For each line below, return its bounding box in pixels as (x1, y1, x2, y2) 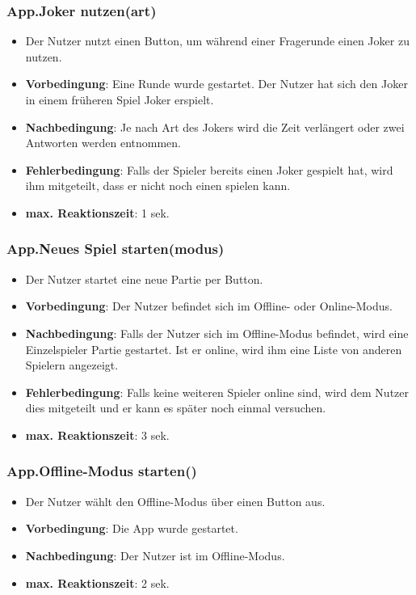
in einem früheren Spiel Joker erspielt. (25, 91, 214, 108)
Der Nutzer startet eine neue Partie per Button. (25, 270, 263, 287)
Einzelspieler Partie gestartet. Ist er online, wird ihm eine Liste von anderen (25, 340, 402, 357)
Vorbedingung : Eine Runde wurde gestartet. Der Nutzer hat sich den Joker (25, 75, 408, 92)
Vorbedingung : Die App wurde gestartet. (25, 520, 238, 537)
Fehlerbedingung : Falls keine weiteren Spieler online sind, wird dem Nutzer (25, 383, 410, 400)
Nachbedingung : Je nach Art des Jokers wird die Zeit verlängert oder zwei (25, 118, 405, 135)
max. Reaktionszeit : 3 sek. (25, 426, 170, 443)
